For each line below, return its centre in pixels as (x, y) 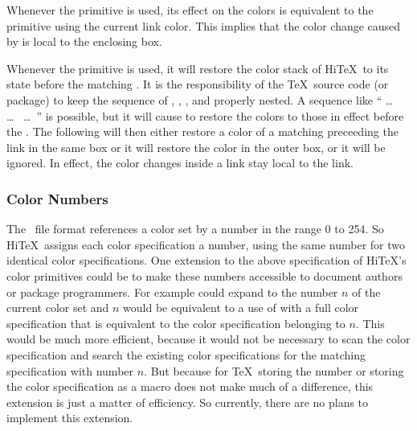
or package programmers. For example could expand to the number (172, 291)
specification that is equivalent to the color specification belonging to (176, 323)
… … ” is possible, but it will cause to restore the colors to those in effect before (205, 115)
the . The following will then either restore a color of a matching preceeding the (202, 131)
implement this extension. (70, 418)
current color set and (58, 308)
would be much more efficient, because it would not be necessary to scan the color (208, 339)
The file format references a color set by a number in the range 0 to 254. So (195, 229)
